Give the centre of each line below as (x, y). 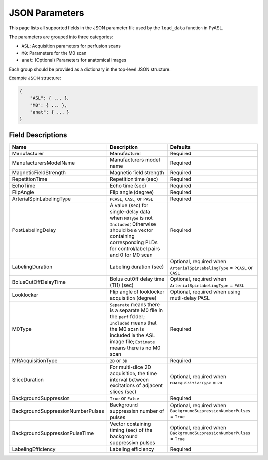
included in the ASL (133, 335)
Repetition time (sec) (134, 179)
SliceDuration (28, 379)
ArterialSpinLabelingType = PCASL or (211, 267)
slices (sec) (123, 391)
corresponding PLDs (134, 242)
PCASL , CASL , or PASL (132, 199)
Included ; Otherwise (133, 224)
